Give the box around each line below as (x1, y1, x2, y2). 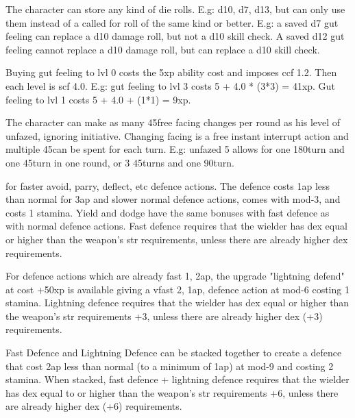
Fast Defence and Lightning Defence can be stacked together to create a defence (5, 345, 342, 360)
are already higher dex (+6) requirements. (5, 399, 182, 413)
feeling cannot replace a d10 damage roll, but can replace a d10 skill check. (5, 42, 320, 56)
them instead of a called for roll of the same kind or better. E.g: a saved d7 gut (5, 15, 339, 29)
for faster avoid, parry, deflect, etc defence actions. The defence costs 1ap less (5, 178, 330, 193)
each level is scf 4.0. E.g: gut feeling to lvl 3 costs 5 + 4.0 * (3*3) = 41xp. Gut (5, 78, 335, 93)
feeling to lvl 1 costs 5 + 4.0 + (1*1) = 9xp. (5, 92, 191, 106)
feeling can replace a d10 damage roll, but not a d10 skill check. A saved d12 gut (5, 29, 345, 43)
